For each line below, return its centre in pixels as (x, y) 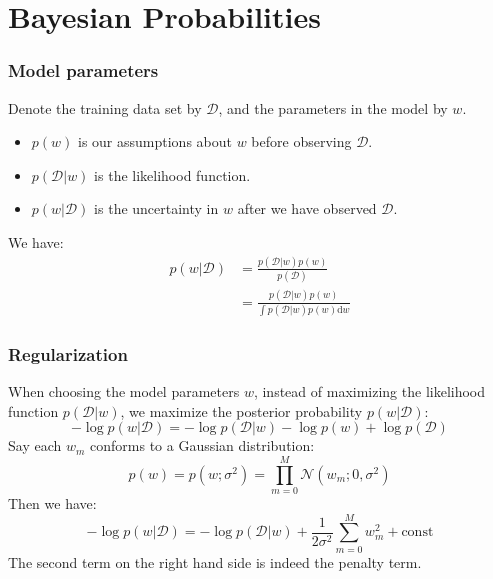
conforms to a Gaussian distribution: (202, 445)
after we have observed (307, 208)
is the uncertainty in (156, 208)
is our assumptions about (155, 141)
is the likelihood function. (172, 174)
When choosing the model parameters (124, 391)
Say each (35, 445)
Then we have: (52, 503)
